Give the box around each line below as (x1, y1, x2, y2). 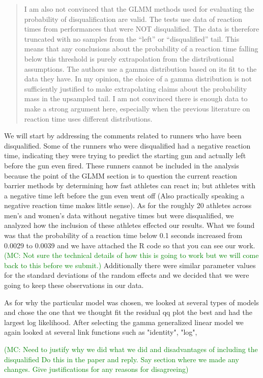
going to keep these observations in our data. (4, 280, 144, 290)
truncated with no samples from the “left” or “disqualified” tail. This (24, 33, 240, 44)
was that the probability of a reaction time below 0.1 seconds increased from (4, 230, 243, 241)
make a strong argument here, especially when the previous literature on (24, 103, 250, 113)
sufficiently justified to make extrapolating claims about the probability (24, 83, 247, 94)
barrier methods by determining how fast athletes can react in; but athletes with (4, 180, 256, 191)
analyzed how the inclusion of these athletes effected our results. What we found (4, 220, 255, 230)
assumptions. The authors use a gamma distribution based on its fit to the (24, 63, 257, 74)
